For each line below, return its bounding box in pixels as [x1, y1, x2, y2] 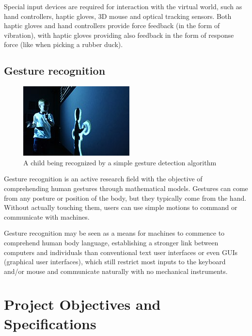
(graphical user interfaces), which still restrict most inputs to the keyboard [4, 256, 226, 267]
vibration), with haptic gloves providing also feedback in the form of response [4, 30, 234, 40]
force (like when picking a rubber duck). [4, 39, 123, 49]
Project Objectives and [4, 294, 161, 314]
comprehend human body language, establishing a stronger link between [4, 237, 219, 247]
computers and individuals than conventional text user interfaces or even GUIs [4, 247, 238, 257]
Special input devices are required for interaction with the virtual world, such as [4, 1, 242, 11]
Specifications [4, 313, 96, 333]
